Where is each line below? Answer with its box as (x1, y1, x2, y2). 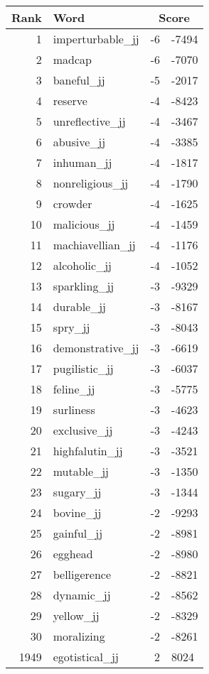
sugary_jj (53, 484, 102, 500)
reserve (53, 92, 87, 109)
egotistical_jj (53, 648, 119, 665)
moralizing (53, 628, 105, 644)
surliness (53, 401, 95, 418)
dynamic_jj (53, 587, 111, 603)
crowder (53, 195, 92, 212)
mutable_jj (53, 463, 109, 479)
